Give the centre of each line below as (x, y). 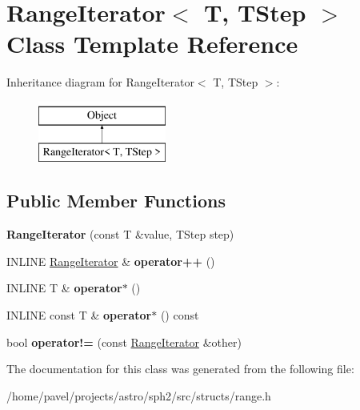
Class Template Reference (152, 44)
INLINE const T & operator (79, 315)
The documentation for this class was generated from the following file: (180, 369)
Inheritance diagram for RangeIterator (100, 82)
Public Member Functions (116, 201)
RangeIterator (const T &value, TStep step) (120, 234)
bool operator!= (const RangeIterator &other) (124, 342)
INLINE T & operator (64, 288)
